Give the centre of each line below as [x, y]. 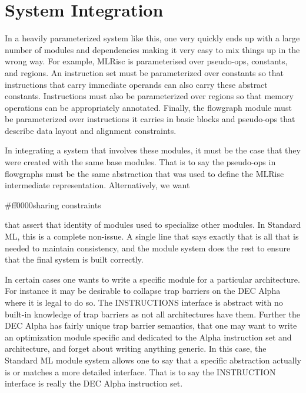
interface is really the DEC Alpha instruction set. [94, 383]
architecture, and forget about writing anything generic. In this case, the [136, 348]
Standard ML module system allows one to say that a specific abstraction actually [153, 360]
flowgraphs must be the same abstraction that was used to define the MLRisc [144, 173]
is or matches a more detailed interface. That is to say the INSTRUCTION [140, 371]
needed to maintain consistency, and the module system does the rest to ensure [148, 248]
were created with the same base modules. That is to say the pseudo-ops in [140, 162]
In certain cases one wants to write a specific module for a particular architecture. [152, 279]
